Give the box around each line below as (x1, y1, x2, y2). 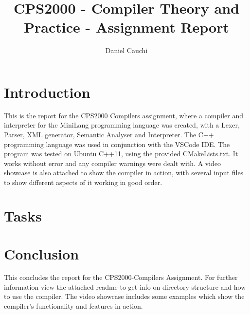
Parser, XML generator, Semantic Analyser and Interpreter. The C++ (4, 129, 214, 140)
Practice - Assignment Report (23, 17, 230, 37)
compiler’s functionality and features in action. (4, 300, 143, 311)
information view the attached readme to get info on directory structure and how (4, 281, 246, 292)
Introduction (4, 82, 90, 102)
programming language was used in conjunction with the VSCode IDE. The (4, 139, 230, 149)
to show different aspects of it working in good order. (4, 177, 162, 187)
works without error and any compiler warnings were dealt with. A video (4, 158, 221, 168)
